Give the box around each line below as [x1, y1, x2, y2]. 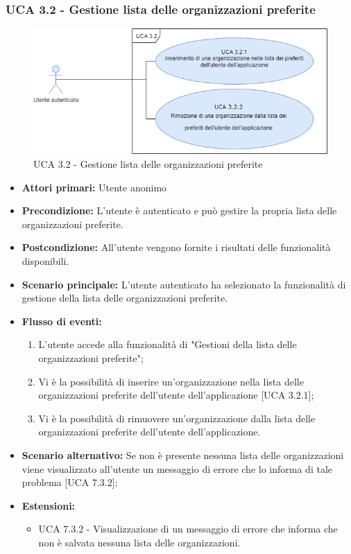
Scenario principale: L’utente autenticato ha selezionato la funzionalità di [22, 277, 346, 291]
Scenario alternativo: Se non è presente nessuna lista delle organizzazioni [22, 447, 344, 462]
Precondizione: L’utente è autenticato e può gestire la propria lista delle [22, 203, 337, 218]
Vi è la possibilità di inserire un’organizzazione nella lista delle [38, 374, 304, 388]
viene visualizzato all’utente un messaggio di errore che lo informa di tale [22, 461, 332, 476]
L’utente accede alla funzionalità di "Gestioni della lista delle [38, 337, 297, 352]
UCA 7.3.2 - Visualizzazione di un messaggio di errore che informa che [38, 521, 338, 536]
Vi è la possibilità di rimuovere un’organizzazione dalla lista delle [38, 410, 316, 425]
